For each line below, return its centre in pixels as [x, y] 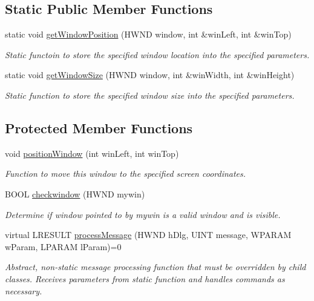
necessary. [24, 290]
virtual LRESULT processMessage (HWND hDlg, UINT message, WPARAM [148, 235]
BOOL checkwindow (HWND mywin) [75, 193]
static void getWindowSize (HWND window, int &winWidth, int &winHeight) [150, 75]
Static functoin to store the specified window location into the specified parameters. [157, 54]
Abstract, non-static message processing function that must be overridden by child [155, 267]
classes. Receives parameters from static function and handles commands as [145, 278]
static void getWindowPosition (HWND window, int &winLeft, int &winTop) [148, 34]
